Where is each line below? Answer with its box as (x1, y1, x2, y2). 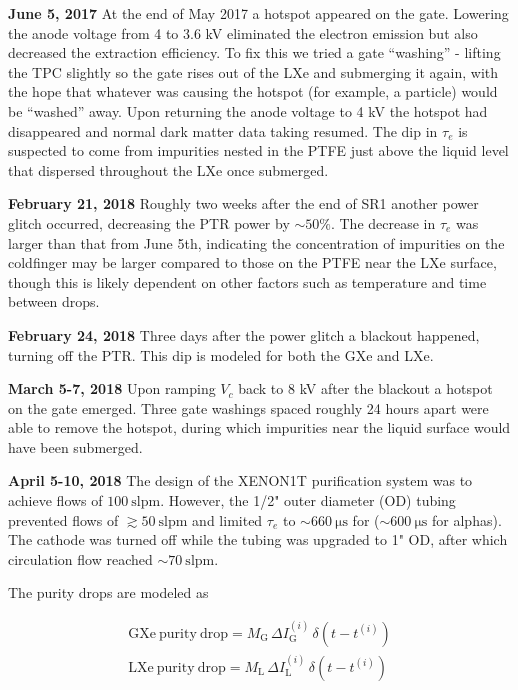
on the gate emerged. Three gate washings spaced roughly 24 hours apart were (8, 397, 489, 418)
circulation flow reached (8, 548, 153, 569)
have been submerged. (8, 436, 143, 457)
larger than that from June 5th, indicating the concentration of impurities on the (8, 232, 505, 253)
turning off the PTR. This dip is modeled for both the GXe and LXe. (8, 344, 434, 365)
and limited (192, 509, 263, 530)
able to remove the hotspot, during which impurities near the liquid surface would (8, 417, 511, 438)
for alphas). (432, 509, 502, 530)
